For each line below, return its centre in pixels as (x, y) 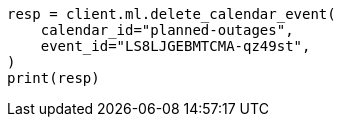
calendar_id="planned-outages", (167, 30)
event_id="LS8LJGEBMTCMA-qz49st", (175, 46)
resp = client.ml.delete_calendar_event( (171, 14)
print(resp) (53, 78)
